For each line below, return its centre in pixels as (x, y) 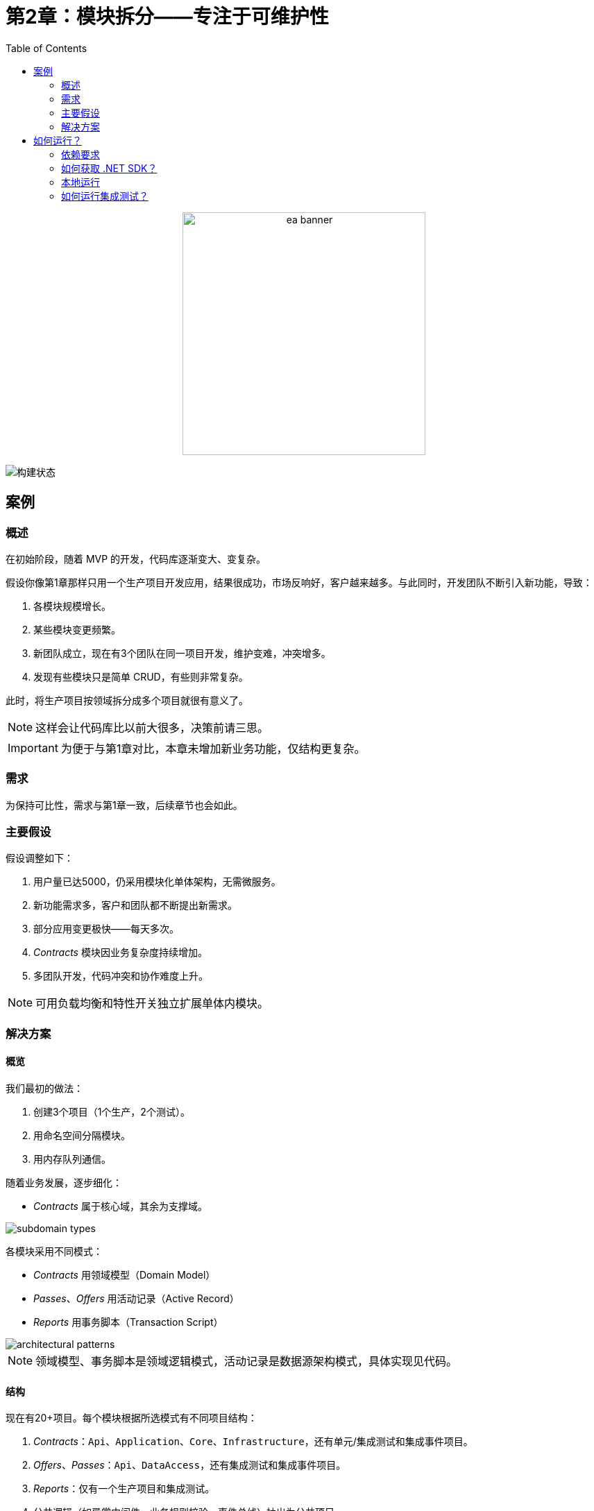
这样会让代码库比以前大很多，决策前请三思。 (152, 727)
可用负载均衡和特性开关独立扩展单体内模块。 (152, 1004)
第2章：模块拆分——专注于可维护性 (167, 17)
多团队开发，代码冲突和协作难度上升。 (121, 976)
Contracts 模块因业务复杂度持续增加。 (120, 953)
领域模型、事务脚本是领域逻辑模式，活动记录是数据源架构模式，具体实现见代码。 (247, 1361)
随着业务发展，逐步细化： (64, 1183)
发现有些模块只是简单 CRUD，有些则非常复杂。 (141, 676)
